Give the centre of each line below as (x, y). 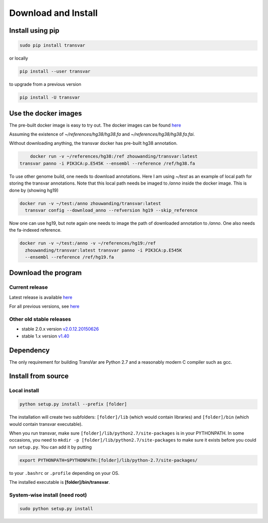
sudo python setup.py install (56, 508)
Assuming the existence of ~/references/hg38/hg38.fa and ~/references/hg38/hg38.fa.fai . (102, 134)
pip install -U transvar (50, 98)
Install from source (39, 376)
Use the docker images (45, 113)
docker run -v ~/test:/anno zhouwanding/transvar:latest (90, 203)
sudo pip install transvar (52, 45)
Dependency (29, 350)
